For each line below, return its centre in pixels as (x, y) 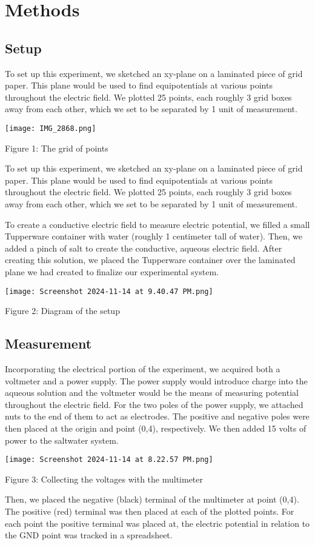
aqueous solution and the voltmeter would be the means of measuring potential (152, 393)
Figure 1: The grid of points (57, 148)
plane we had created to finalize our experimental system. (112, 271)
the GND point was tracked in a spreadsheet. (89, 535)
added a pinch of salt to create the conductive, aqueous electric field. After (144, 248)
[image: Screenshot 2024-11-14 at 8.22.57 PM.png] (109, 460)
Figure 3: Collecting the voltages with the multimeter (104, 479)
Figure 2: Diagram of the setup (62, 311)
